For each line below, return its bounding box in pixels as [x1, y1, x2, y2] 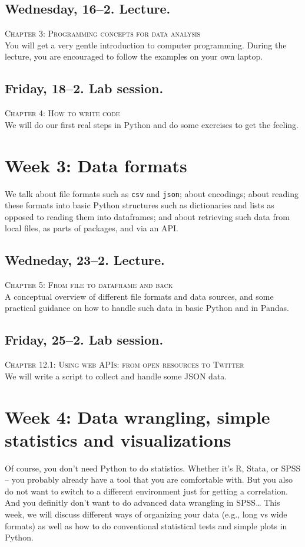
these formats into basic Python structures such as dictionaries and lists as [5, 199, 274, 211]
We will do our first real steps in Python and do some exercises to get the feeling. [5, 118, 299, 130]
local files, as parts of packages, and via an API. [5, 222, 178, 234]
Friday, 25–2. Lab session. [5, 330, 164, 349]
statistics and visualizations [5, 427, 231, 451]
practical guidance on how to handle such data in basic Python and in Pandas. [5, 302, 289, 314]
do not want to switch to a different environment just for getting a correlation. [5, 484, 289, 497]
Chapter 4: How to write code [5, 107, 120, 119]
